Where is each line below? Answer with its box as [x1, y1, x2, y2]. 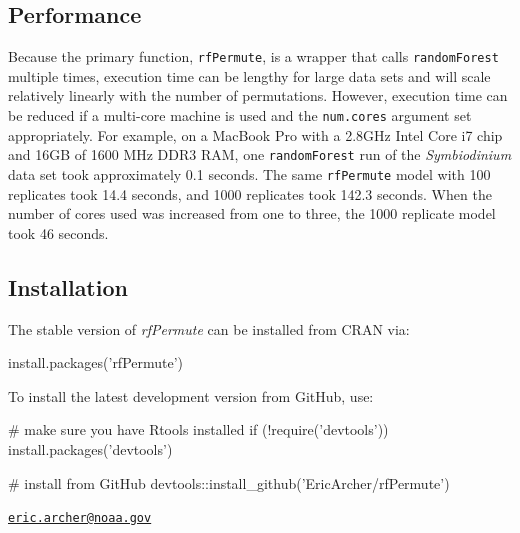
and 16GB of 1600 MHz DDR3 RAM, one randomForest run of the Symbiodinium [8, 144, 512, 165]
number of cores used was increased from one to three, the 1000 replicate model [8, 203, 496, 224]
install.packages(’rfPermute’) [8, 352, 184, 373]
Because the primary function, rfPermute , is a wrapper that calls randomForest [8, 46, 499, 67]
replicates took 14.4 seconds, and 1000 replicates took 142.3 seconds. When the [8, 183, 492, 204]
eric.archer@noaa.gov [8, 511, 152, 526]
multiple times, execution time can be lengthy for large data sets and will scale [8, 65, 491, 86]
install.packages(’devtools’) [8, 438, 173, 459]
